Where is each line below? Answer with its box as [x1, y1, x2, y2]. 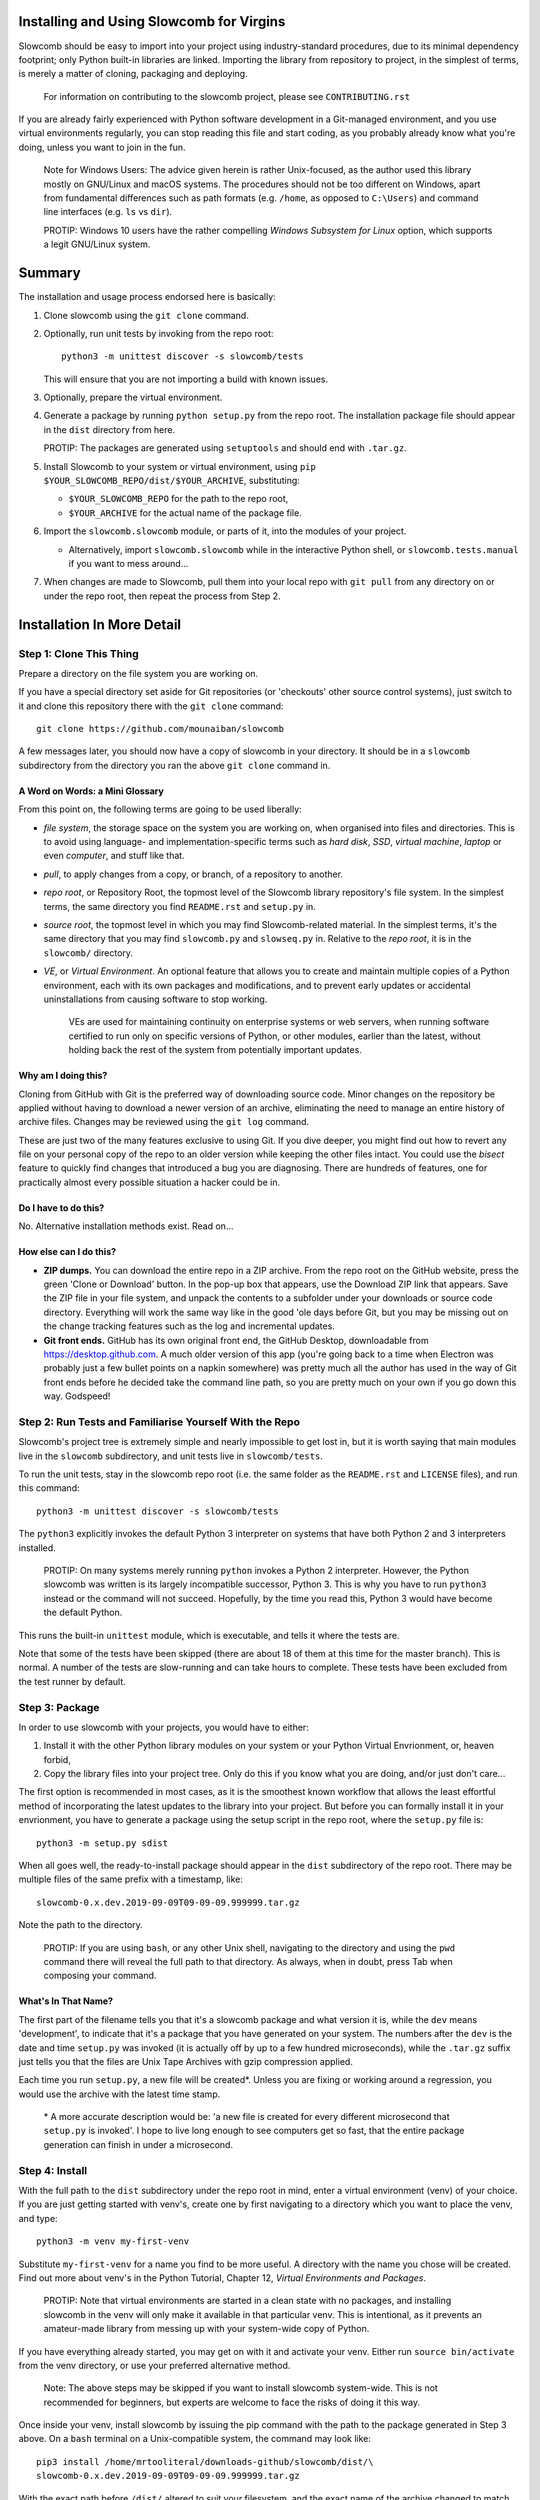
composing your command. [43, 1970, 157, 1982]
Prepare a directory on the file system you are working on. [18, 667, 259, 679]
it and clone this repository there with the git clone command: [18, 700, 284, 712]
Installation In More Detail [18, 616, 182, 633]
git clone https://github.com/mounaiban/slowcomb [36, 723, 285, 735]
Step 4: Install [18, 2163, 88, 2177]
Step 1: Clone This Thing [18, 646, 139, 660]
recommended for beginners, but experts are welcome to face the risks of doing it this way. [43, 2396, 420, 2408]
